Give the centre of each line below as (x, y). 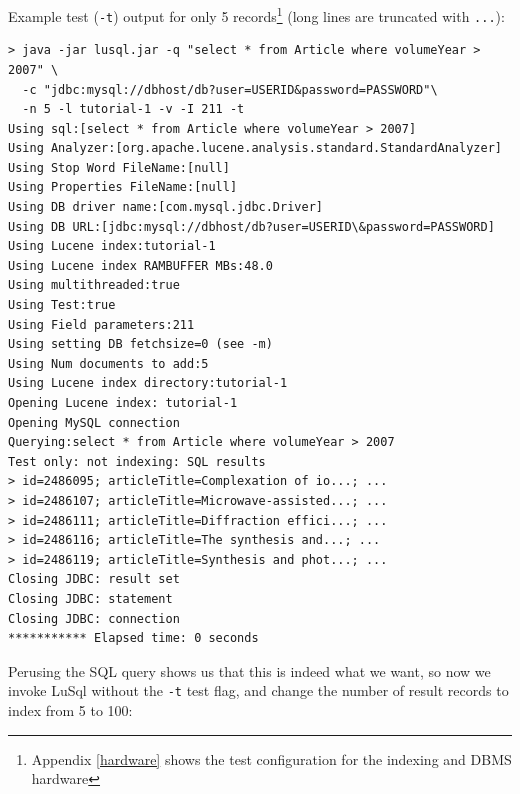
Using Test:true (62, 305)
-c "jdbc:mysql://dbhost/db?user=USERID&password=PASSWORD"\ (230, 89)
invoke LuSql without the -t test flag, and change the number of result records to (258, 690)
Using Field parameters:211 (101, 324)
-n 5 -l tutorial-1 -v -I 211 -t (133, 109)
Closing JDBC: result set (94, 579)
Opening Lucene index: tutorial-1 (123, 403)
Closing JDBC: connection (94, 618)
